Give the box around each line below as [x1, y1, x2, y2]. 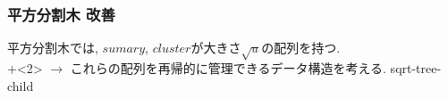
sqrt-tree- [390, 58, 442, 77]
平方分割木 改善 [7, 3, 115, 25]
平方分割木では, [7, 38, 98, 57]
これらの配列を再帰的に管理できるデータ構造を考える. [70, 58, 386, 77]
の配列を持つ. [261, 38, 341, 57]
